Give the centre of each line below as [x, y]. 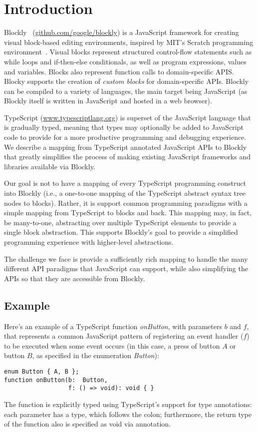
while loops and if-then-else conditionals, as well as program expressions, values [125, 61]
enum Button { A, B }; [42, 371]
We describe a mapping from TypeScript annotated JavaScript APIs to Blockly [126, 147]
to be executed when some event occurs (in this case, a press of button [112, 345]
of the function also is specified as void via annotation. [87, 424]
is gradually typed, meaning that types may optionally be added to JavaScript [124, 127]
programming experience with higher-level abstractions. [89, 242]
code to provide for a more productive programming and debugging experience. [125, 137]
